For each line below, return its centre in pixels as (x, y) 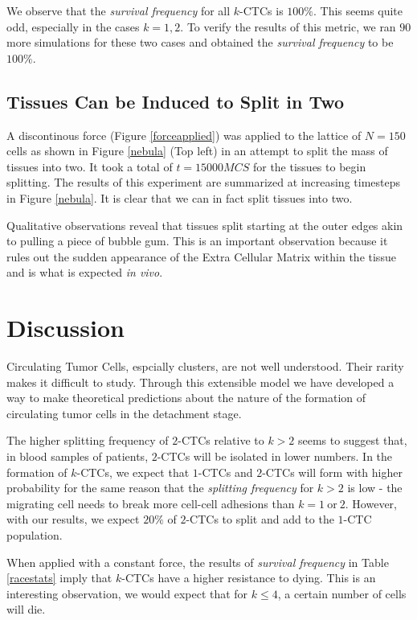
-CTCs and (225, 472)
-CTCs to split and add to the (260, 519)
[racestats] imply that (59, 578)
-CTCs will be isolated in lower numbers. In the (275, 456)
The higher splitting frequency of (88, 440)
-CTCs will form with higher (332, 472)
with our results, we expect (73, 519)
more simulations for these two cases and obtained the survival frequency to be (200, 42)
